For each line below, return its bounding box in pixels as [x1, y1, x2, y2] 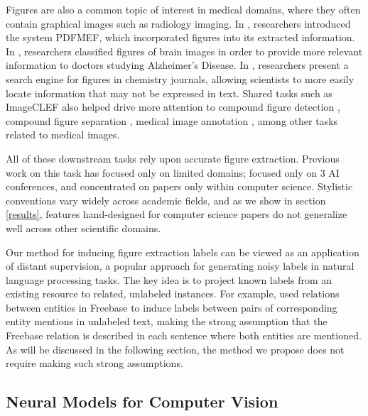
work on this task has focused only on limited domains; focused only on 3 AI [6, 165, 340, 180]
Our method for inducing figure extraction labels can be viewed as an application [6, 244, 359, 259]
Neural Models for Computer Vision [6, 390, 278, 412]
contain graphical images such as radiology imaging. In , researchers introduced [6, 16, 351, 31]
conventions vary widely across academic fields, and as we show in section [6, 192, 326, 207]
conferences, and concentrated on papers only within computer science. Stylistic [6, 179, 353, 194]
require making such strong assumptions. [6, 356, 183, 371]
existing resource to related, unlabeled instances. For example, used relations [6, 286, 340, 301]
